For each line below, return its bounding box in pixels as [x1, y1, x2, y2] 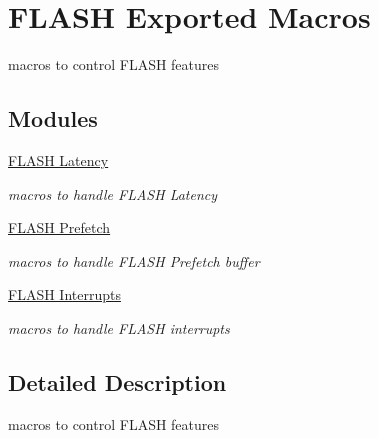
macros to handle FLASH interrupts [8, 317, 230, 338]
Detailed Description [8, 366, 227, 397]
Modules [8, 103, 98, 134]
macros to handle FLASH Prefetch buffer [8, 250, 260, 271]
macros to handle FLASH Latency [8, 183, 218, 204]
